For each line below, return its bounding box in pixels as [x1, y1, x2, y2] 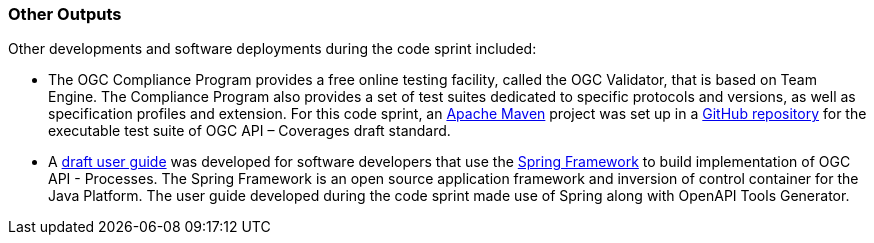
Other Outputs [8, 4, 122, 24]
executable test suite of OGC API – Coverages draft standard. [48, 122, 451, 140]
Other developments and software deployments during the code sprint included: [8, 40, 537, 58]
